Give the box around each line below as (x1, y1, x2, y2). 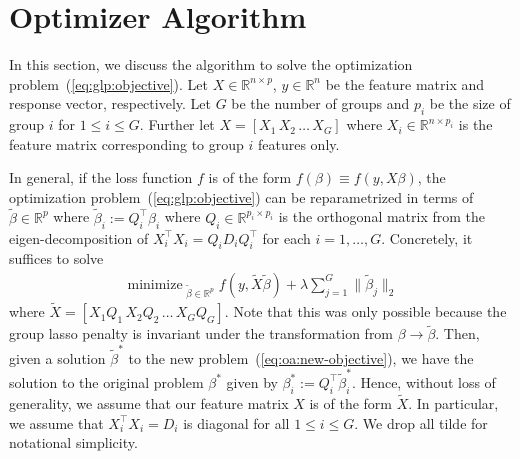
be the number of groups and (231, 93, 410, 114)
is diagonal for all (183, 412, 290, 433)
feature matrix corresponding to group (9, 133, 244, 154)
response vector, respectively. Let (9, 93, 211, 114)
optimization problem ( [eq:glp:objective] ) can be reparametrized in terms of (9, 186, 474, 207)
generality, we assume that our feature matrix (9, 393, 289, 413)
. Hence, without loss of (351, 371, 496, 392)
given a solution (9, 347, 106, 368)
